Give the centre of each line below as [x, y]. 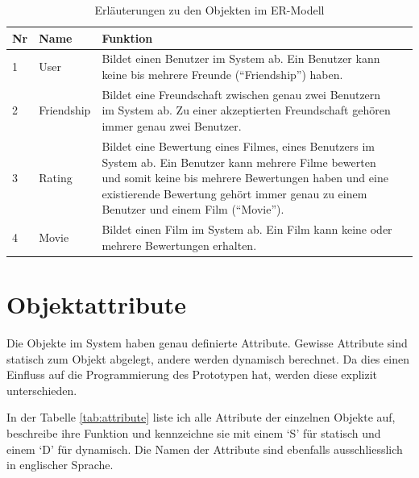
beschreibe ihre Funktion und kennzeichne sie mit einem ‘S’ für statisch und [194, 432]
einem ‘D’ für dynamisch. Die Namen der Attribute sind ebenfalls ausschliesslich [205, 449]
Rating [56, 178]
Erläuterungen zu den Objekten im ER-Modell [209, 10]
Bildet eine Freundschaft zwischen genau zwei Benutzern [241, 94]
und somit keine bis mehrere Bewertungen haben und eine [245, 178]
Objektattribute [97, 304]
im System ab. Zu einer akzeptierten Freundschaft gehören [246, 110]
